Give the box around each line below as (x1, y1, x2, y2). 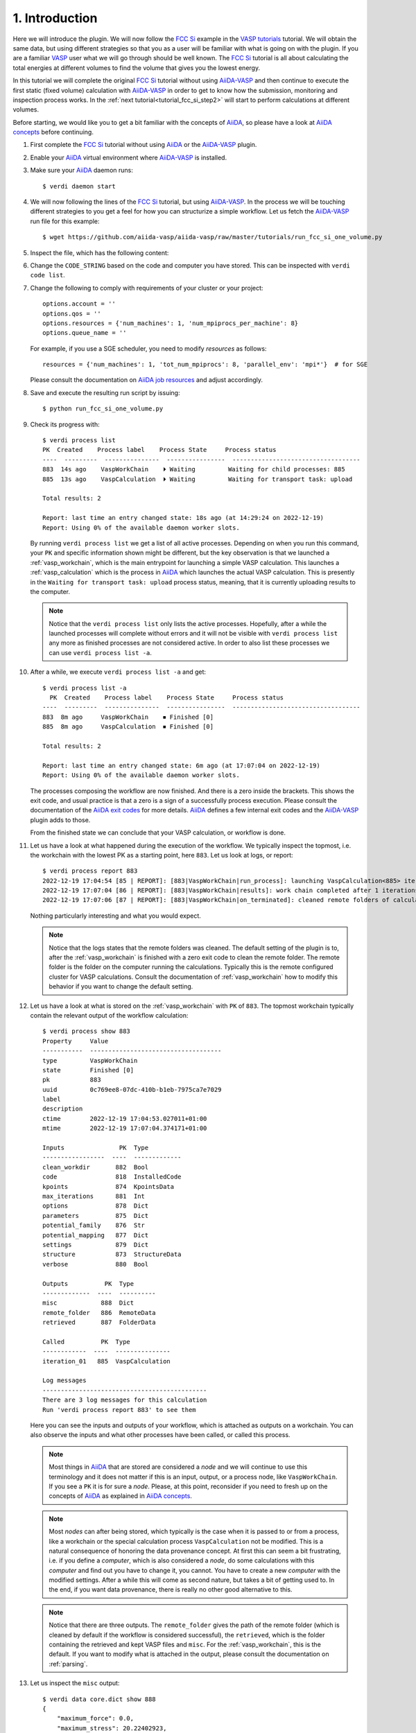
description (42, 1105, 83, 1113)
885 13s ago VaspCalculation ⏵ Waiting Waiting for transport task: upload (42, 475, 353, 483)
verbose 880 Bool (42, 1260, 149, 1268)
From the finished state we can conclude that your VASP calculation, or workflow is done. (30, 828, 286, 837)
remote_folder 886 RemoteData (42, 1309, 156, 1316)
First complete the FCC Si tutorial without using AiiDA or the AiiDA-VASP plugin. (30, 141, 257, 149)
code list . (30, 271, 65, 279)
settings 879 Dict (42, 1241, 149, 1248)
